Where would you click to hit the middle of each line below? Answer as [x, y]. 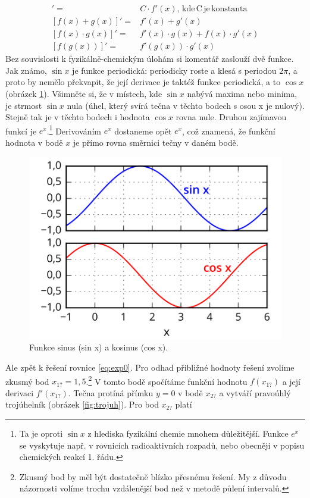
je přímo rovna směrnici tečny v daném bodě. [156, 142]
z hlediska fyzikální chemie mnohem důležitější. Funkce [188, 433]
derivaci [20, 392]
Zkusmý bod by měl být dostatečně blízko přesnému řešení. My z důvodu [153, 476]
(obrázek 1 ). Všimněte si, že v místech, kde [84, 93]
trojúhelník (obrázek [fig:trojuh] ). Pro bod [82, 404]
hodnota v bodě [34, 142]
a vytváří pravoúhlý [255, 392]
